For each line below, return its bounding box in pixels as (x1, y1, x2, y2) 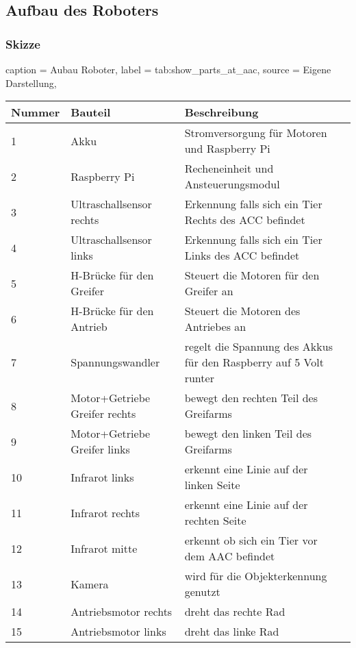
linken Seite (184, 477, 240, 493)
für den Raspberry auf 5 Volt (184, 354, 324, 371)
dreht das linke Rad (184, 623, 279, 640)
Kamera (71, 575, 109, 592)
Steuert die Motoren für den (184, 267, 320, 284)
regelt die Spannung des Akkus (184, 338, 333, 355)
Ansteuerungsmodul (184, 176, 280, 192)
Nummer (11, 104, 60, 121)
